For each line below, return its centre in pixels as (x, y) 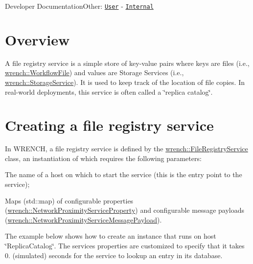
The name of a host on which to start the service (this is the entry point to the (124, 174)
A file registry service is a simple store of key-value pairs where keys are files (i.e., (127, 63)
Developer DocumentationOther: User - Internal (79, 6)
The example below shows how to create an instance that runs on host (111, 236)
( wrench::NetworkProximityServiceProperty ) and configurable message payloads (125, 210)
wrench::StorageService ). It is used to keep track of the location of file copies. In (125, 82)
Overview (37, 39)
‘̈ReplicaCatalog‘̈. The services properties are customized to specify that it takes (125, 246)
